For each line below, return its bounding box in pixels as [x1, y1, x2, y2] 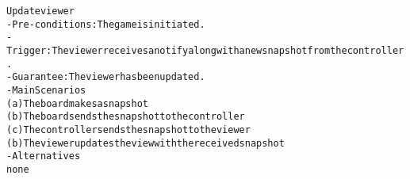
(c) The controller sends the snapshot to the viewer [6, 124, 251, 135]
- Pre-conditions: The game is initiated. [6, 18, 205, 30]
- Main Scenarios [6, 84, 86, 96]
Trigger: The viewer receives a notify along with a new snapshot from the [6, 44, 347, 56]
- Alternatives [6, 150, 81, 162]
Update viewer [6, 6, 75, 17]
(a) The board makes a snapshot [6, 97, 149, 109]
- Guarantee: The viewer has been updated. [6, 71, 205, 83]
